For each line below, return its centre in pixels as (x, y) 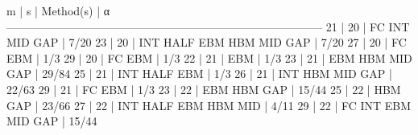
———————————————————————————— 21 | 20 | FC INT (208, 26)
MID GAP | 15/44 (52, 121)
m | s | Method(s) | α (58, 10)
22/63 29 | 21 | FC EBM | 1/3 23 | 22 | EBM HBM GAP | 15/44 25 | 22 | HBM (204, 89)
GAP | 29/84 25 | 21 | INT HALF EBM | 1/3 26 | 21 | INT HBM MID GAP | (199, 74)
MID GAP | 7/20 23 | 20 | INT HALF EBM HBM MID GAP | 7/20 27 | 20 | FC (207, 42)
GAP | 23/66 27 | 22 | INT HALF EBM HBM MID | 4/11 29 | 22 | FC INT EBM (209, 105)
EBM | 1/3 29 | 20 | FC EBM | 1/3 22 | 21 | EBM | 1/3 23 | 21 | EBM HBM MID (209, 57)
